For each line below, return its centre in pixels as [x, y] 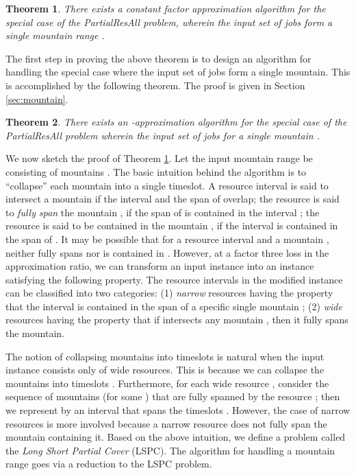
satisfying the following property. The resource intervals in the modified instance [174, 279]
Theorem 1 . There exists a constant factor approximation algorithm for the [166, 8]
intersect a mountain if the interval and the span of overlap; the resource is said [173, 199]
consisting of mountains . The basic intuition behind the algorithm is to [156, 171]
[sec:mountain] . [37, 99]
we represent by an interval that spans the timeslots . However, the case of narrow [178, 410]
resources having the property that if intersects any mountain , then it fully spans [177, 320]
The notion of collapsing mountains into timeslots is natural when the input [165, 356]
